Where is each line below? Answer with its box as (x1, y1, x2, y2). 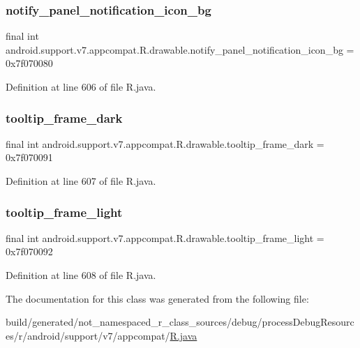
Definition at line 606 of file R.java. (6, 80, 156, 93)
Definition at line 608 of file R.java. (6, 268, 156, 282)
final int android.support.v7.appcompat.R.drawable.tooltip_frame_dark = (6, 136, 324, 151)
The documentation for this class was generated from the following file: (6, 291, 309, 305)
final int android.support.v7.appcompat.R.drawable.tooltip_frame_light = (6, 230, 324, 245)
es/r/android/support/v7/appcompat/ (6, 328, 170, 342)
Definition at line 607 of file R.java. (6, 174, 156, 188)
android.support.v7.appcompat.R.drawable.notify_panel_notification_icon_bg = (6, 42, 354, 56)
